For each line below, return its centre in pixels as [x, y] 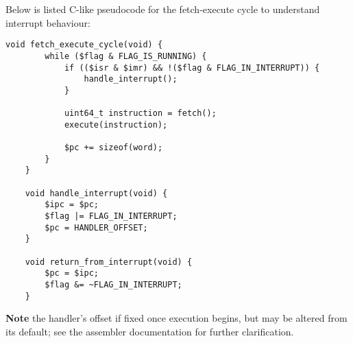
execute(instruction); [116, 125]
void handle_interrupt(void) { [96, 193]
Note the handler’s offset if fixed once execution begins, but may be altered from [176, 318]
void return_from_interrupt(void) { [109, 262]
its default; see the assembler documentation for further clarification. [150, 331]
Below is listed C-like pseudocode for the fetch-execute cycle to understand [163, 9]
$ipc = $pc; [72, 205]
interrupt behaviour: [48, 22]
